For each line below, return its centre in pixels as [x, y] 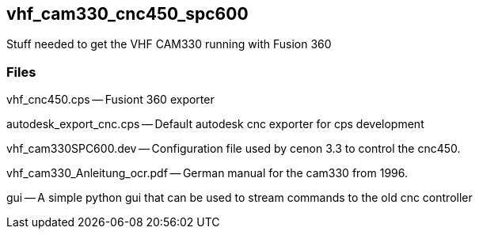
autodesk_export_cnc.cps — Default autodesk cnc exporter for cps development [215, 124]
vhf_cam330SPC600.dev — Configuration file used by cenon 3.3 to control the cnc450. [234, 149]
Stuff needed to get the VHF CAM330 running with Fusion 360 [169, 44]
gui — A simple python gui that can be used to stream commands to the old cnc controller [239, 198]
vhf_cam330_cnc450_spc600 [127, 14]
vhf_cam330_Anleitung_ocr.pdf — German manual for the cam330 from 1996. [207, 173]
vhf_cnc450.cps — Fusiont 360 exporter [110, 100]
